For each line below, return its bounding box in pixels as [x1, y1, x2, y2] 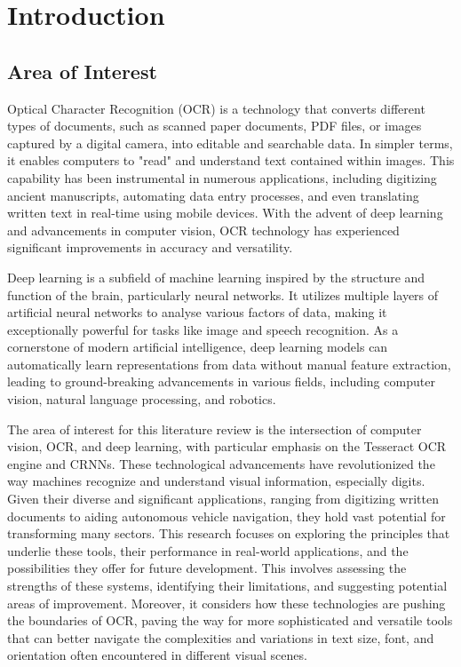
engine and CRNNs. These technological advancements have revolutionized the [7, 454, 435, 472]
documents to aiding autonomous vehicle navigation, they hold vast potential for [7, 506, 446, 525]
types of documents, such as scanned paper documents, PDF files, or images [7, 116, 422, 135]
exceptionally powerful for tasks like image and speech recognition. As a [7, 320, 399, 338]
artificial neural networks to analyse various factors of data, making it [7, 303, 387, 322]
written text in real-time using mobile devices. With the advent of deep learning [7, 203, 443, 222]
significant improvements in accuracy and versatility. [7, 238, 293, 257]
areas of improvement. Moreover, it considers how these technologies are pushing [7, 593, 446, 612]
